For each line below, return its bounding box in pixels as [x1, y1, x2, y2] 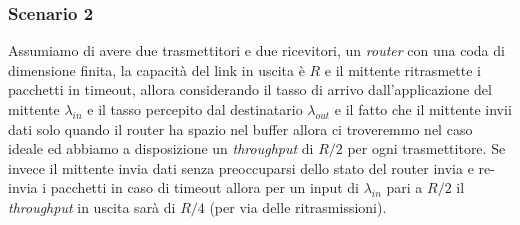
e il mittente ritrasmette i [324, 59, 481, 80]
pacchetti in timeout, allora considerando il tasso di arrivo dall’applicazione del [8, 79, 492, 100]
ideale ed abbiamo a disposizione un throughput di [8, 138, 314, 159]
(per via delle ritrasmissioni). [209, 196, 387, 217]
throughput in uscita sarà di [8, 196, 176, 217]
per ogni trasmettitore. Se [347, 138, 506, 159]
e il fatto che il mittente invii [334, 99, 512, 119]
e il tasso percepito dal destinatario [87, 99, 303, 119]
